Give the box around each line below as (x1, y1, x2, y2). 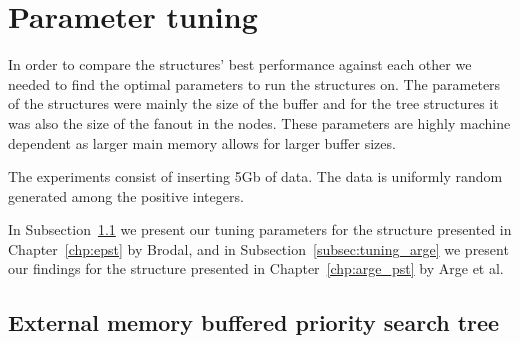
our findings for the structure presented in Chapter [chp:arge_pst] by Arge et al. (8, 258, 504, 279)
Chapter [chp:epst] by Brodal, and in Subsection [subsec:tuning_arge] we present (8, 238, 509, 259)
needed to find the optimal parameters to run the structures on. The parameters (8, 73, 501, 94)
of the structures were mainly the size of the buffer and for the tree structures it (8, 93, 499, 114)
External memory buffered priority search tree (8, 307, 500, 338)
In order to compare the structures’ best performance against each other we (8, 54, 472, 75)
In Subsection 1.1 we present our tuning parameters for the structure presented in (8, 219, 512, 240)
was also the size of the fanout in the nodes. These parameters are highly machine (8, 112, 511, 133)
